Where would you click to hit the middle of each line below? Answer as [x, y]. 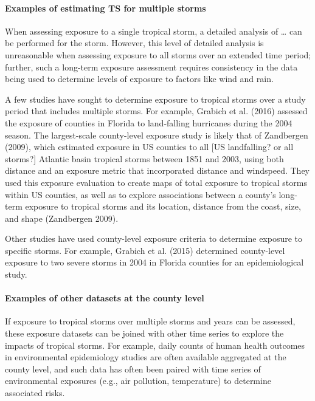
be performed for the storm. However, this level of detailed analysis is [134, 43]
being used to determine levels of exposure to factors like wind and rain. [139, 79]
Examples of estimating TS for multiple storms [106, 8]
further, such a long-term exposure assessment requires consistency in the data [151, 67]
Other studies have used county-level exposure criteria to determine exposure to [154, 238]
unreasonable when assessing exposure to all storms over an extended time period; [158, 54]
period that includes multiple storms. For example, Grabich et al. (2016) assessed [156, 111]
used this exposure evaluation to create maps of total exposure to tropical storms [156, 182]
